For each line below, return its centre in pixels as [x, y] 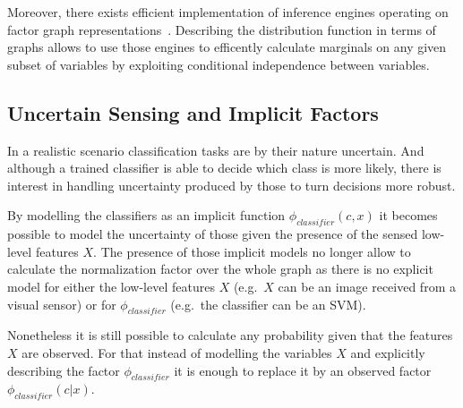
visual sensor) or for [62, 304]
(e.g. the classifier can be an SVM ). [268, 304]
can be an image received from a [367, 286]
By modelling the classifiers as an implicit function [146, 215]
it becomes [408, 215]
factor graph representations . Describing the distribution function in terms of [222, 29]
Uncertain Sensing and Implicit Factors [193, 112]
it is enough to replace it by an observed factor [303, 370]
